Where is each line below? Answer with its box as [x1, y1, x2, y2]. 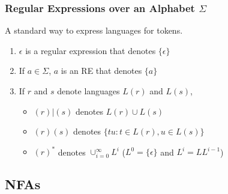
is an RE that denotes [61, 64, 142, 77]
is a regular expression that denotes [25, 44, 156, 56]
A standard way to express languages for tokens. [5, 24, 183, 37]
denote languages [57, 85, 120, 97]
